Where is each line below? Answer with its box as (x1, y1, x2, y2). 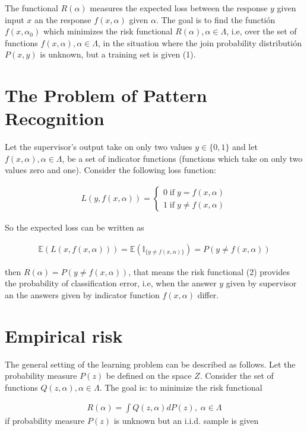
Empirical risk (5, 323, 123, 347)
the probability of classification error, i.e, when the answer (5, 277, 217, 289)
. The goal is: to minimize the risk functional (99, 381, 262, 393)
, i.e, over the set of (226, 25, 297, 37)
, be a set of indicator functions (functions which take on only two (62, 152, 303, 164)
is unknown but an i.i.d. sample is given (113, 414, 259, 427)
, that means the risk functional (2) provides (128, 265, 290, 277)
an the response (34, 13, 91, 25)
